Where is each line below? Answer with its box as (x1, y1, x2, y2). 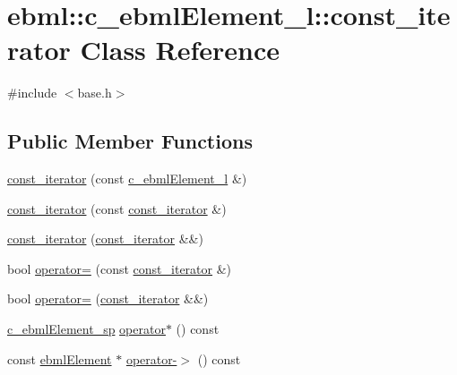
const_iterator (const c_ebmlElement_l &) (7, 169, 247, 188)
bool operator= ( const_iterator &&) (7, 289, 209, 308)
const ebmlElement (7, 349, 112, 368)
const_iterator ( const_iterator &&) (7, 229, 203, 248)
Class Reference (80, 31, 280, 68)
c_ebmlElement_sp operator (7, 320, 166, 338)
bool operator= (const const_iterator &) (7, 259, 232, 277)
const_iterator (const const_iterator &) (7, 199, 227, 217)
